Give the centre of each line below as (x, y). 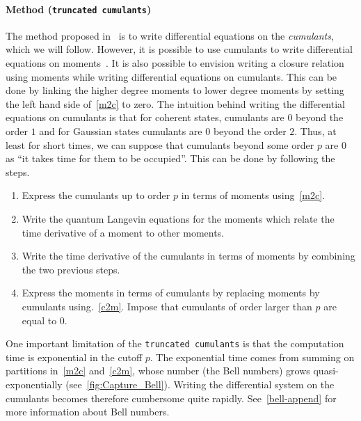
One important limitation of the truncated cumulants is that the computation (175, 343)
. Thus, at (315, 131)
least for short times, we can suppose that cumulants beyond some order (160, 144)
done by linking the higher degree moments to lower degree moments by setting (175, 90)
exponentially (34, 384)
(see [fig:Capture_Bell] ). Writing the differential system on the (200, 384)
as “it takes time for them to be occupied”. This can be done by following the (170, 158)
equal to (39, 320)
